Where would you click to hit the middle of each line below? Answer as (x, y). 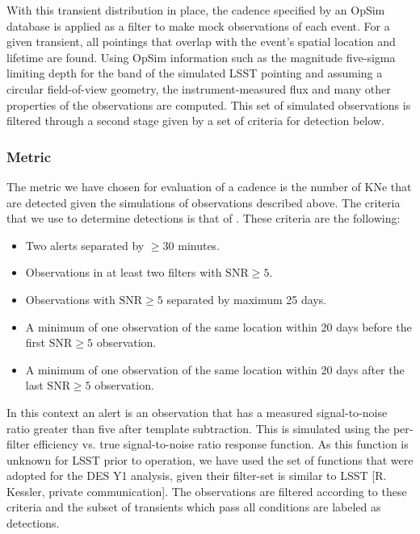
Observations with (70, 299)
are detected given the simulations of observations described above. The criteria (204, 202)
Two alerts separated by (85, 245)
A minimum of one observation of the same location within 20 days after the (215, 369)
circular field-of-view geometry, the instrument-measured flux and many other (199, 88)
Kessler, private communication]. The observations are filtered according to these (207, 491)
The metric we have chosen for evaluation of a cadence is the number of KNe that (209, 186)
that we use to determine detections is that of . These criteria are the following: (204, 218)
